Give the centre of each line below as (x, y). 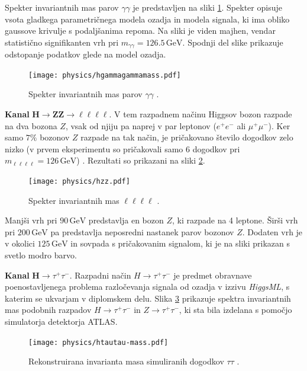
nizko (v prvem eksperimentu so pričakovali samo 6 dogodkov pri (122, 148)
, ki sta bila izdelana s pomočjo (235, 310)
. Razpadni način (100, 275)
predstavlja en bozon (126, 220)
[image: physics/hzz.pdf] (79, 182)
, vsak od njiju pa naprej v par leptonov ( (141, 125)
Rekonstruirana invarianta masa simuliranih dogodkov (126, 361)
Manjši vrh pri (31, 220)
